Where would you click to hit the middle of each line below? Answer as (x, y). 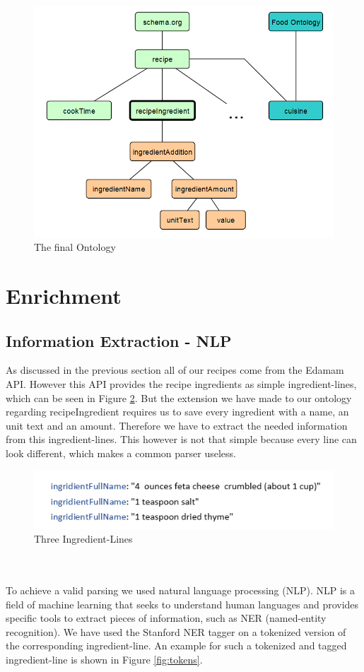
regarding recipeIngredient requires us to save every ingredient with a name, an (177, 412)
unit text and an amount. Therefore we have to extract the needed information (177, 425)
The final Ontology (75, 247)
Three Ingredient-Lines (83, 539)
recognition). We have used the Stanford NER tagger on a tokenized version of (176, 631)
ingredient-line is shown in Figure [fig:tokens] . (104, 660)
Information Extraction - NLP (119, 340)
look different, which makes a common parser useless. (121, 453)
